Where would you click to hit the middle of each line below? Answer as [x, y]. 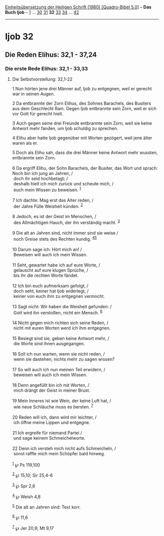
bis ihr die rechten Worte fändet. [46, 275]
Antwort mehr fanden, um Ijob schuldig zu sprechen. [65, 128]
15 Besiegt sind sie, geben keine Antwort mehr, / [61, 338]
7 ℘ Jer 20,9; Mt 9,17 [33, 528]
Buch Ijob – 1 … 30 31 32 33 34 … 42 [42, 12]
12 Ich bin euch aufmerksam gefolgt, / [50, 286]
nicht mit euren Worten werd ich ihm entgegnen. [62, 328]
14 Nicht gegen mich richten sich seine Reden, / [60, 323]
